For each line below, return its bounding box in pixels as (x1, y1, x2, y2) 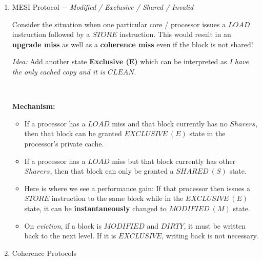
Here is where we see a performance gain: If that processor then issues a (24, 182, 251, 193)
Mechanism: (12, 101, 55, 112)
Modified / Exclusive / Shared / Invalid (69, 2, 194, 12)
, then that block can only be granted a (50, 165, 174, 176)
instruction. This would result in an (119, 29, 231, 40)
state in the (189, 128, 226, 139)
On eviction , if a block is (24, 220, 102, 231)
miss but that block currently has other (112, 155, 236, 166)
